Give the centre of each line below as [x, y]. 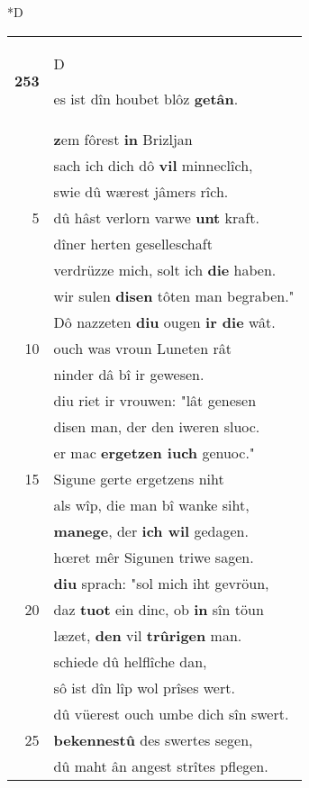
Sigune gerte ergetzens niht [139, 478]
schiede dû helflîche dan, [130, 661]
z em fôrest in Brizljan [123, 139]
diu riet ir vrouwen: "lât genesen [155, 400]
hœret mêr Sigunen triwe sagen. [154, 557]
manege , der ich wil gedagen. [151, 530]
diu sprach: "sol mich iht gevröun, [161, 583]
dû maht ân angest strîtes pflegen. [161, 765]
